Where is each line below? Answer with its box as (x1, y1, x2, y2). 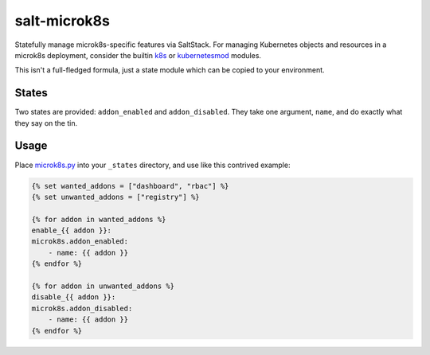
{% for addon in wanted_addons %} (31, 215, 166, 224)
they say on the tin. (14, 118, 78, 127)
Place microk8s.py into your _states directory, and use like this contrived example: (14, 160, 291, 170)
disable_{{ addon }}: (31, 293, 116, 302)
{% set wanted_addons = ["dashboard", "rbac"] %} (31, 181, 229, 190)
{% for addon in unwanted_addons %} (31, 282, 175, 291)
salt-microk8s (14, 12, 111, 29)
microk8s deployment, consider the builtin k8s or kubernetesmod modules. (14, 50, 262, 60)
